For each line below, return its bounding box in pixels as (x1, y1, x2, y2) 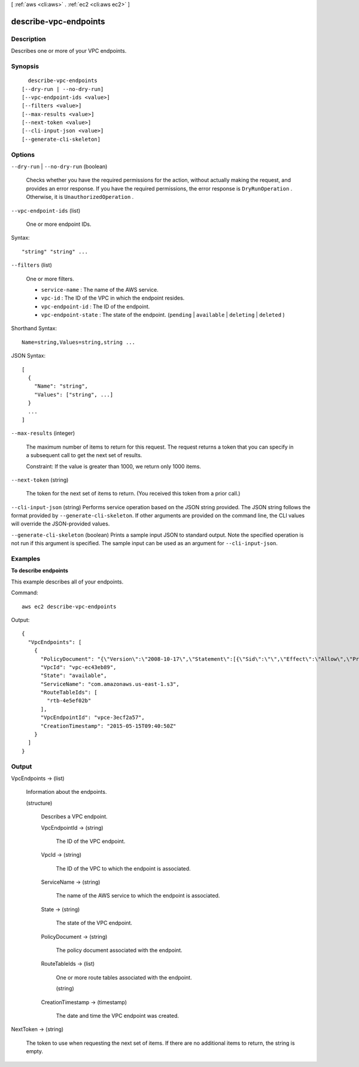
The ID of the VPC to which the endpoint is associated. (56, 865, 191, 872)
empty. (26, 1048, 44, 1055)
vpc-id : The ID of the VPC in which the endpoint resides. (41, 294, 185, 302)
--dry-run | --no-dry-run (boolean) (11, 162, 108, 170)
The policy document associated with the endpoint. (56, 947, 182, 954)
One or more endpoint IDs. (26, 220, 92, 228)
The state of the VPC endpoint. (56, 920, 133, 927)
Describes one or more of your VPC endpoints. (11, 47, 127, 55)
